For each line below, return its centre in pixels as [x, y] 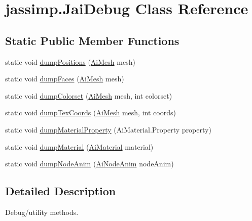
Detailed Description [61, 191]
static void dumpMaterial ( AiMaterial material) [79, 146]
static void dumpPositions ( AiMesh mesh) [70, 61]
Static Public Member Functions [92, 40]
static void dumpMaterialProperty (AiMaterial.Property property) [108, 129]
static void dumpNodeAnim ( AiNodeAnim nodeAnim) [89, 164]
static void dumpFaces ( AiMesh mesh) [65, 79]
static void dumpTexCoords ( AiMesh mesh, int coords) [91, 113]
